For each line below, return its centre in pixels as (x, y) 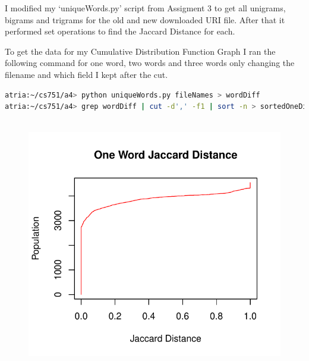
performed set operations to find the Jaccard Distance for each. (120, 31)
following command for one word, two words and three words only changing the (150, 63)
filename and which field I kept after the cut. (86, 74)
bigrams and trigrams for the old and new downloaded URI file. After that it (145, 19)
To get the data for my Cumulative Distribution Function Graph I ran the (140, 51)
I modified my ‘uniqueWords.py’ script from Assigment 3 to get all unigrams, (145, 8)
